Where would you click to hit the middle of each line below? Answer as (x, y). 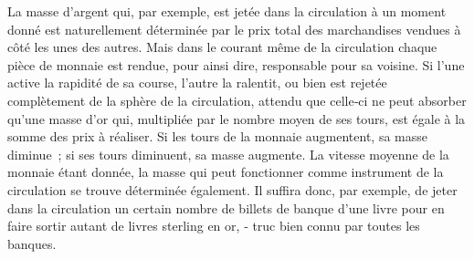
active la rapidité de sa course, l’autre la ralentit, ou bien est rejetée (197, 83)
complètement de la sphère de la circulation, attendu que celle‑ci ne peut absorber (237, 100)
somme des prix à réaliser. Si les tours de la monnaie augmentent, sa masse (217, 136)
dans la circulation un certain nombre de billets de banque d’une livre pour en (226, 207)
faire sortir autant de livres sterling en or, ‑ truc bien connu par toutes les (214, 226)
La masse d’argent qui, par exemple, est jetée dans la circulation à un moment (227, 11)
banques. (32, 243)
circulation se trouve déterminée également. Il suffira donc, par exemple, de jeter (232, 189)
